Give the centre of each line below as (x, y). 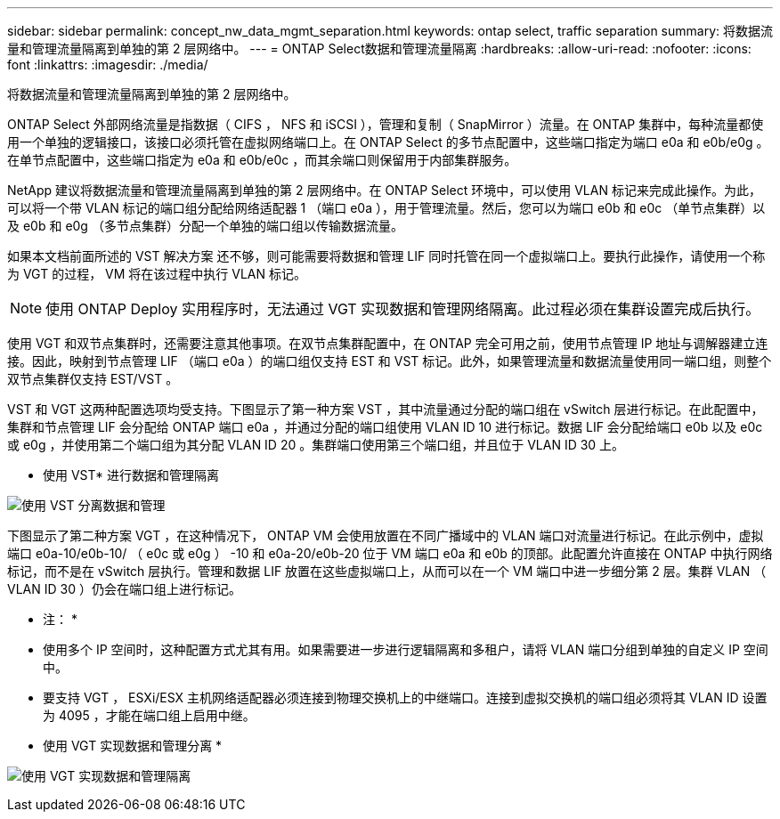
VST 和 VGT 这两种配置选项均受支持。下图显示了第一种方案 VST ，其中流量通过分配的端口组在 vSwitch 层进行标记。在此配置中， (386, 409)
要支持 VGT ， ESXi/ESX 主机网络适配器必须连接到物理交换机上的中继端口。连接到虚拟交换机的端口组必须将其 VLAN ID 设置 (405, 697)
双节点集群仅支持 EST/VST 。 (93, 379)
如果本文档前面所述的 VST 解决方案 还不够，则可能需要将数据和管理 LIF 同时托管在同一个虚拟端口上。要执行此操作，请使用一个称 (386, 256)
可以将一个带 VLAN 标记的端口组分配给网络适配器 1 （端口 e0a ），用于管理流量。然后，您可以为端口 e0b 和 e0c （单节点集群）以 (386, 208)
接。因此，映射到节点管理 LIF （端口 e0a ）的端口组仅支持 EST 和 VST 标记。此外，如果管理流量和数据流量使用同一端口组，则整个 (390, 361)
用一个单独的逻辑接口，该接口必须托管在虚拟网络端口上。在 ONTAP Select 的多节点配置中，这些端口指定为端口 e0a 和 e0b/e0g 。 (388, 142)
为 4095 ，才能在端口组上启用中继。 (149, 715)
